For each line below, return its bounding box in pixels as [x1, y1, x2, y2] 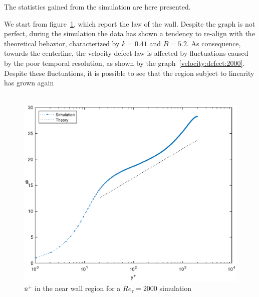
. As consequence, [187, 38, 241, 48]
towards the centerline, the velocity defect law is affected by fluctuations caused [4, 48, 248, 58]
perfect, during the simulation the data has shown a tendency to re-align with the [4, 28, 255, 39]
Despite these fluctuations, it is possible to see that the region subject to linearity [4, 67, 254, 78]
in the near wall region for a [35, 283, 121, 293]
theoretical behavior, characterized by [4, 38, 120, 48]
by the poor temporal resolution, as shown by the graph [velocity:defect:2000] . [4, 57, 245, 68]
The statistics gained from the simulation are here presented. [4, 2, 191, 12]
